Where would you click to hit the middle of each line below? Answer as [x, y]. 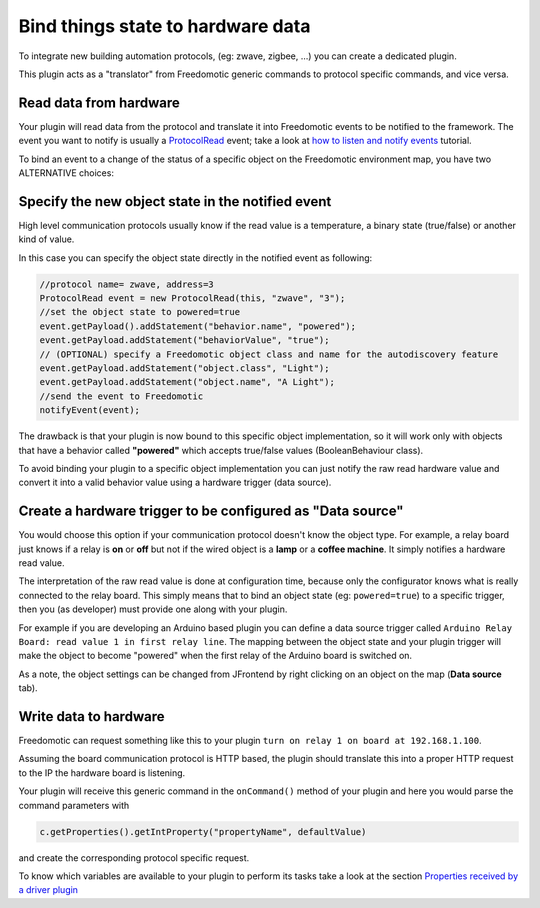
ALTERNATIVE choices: [66, 173]
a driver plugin [48, 890]
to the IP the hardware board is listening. [102, 772]
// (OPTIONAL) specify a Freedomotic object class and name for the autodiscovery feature [269, 354]
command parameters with [74, 805]
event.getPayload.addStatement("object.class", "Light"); [184, 368]
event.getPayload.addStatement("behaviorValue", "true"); [184, 340]
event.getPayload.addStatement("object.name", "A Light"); [187, 382]
